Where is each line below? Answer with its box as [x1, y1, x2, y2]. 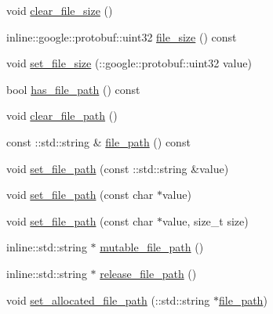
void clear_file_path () [6, 107, 118, 124]
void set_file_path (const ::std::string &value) [6, 160, 229, 176]
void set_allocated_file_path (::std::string [6, 291, 210, 308]
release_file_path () [100, 265, 197, 281]
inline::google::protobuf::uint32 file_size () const [6, 28, 237, 45]
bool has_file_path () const [6, 81, 140, 97]
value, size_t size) [162, 212, 249, 229]
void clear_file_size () [6, 2, 113, 18]
